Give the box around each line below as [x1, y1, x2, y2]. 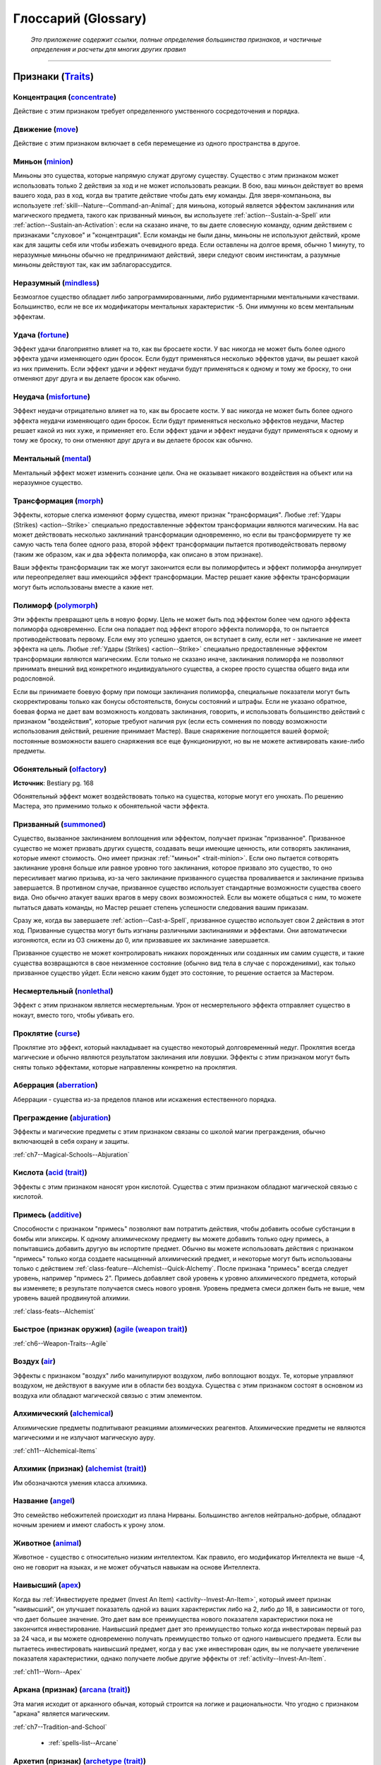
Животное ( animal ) [13, 1538, 82, 1548]
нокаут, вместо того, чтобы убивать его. [13, 1010, 135, 1019]
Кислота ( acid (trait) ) [13, 1168, 87, 1178]
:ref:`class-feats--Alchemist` [13, 1307, 96, 1315]
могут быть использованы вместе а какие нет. [13, 582, 155, 591]
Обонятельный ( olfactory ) [13, 764, 107, 774]
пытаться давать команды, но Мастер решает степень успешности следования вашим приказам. [13, 903, 309, 911]
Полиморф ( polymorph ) [13, 600, 98, 610]
